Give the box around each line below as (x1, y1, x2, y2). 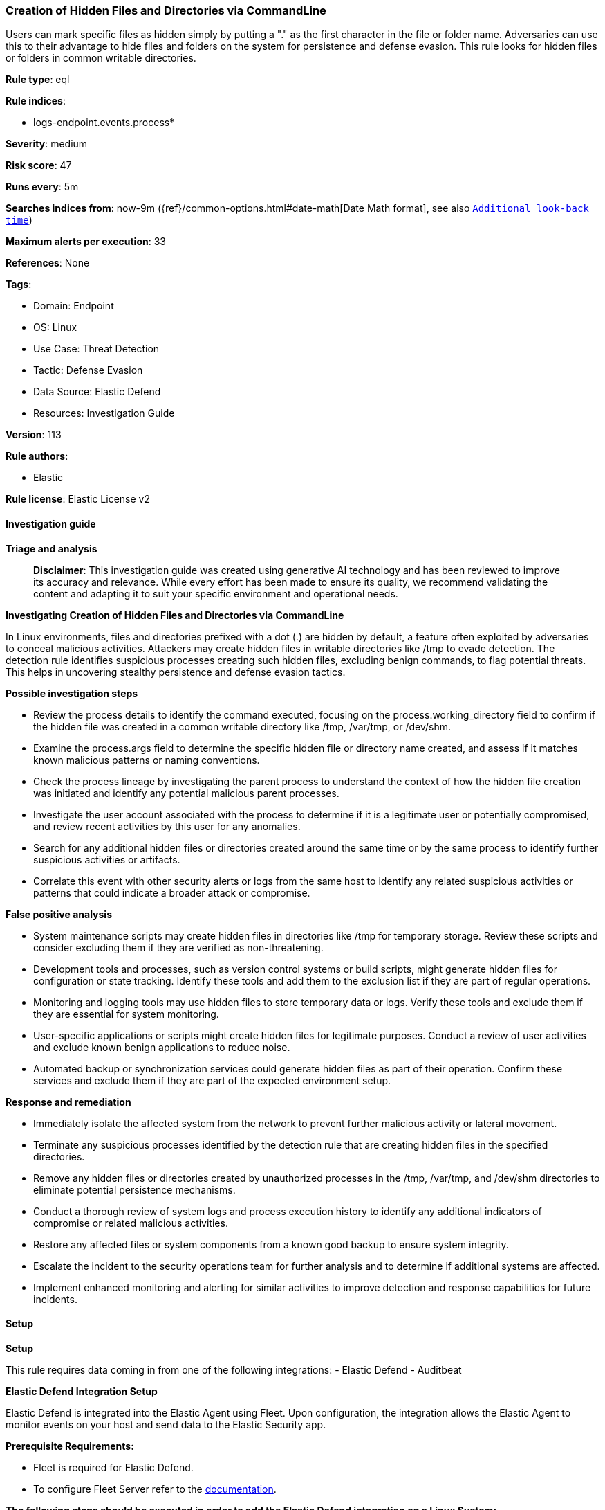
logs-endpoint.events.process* (33, 116, 175, 129)
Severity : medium (6, 138, 88, 150)
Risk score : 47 (6, 159, 72, 172)
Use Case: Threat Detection (33, 343, 160, 355)
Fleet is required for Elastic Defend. (33, 1461, 194, 1473)
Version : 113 (6, 429, 62, 441)
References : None (6, 257, 90, 269)
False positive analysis (6, 908, 112, 920)
